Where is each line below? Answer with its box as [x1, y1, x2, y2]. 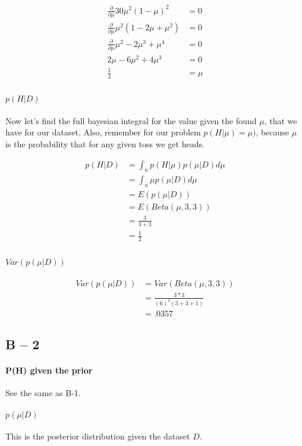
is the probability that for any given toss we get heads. [5, 137, 205, 150]
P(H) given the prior [5, 364, 93, 377]
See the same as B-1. [5, 387, 81, 399]
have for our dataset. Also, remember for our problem [5, 126, 201, 138]
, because [256, 126, 290, 138]
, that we [264, 114, 297, 126]
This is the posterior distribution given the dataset [5, 430, 190, 442]
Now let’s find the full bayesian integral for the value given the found [5, 114, 257, 126]
